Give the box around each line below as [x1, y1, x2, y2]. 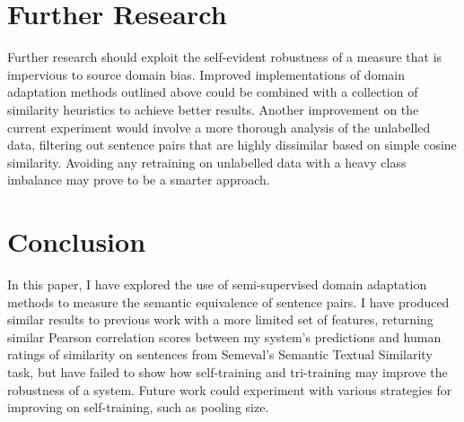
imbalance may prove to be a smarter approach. [7, 170, 270, 189]
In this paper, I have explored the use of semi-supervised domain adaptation [7, 275, 427, 293]
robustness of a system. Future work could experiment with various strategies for [7, 380, 452, 399]
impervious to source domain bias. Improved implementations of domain [7, 65, 405, 83]
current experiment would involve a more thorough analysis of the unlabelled [7, 117, 431, 136]
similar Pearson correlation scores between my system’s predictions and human [7, 327, 442, 346]
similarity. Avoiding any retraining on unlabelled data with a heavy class [7, 152, 407, 171]
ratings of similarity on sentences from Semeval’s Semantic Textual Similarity [7, 345, 433, 364]
